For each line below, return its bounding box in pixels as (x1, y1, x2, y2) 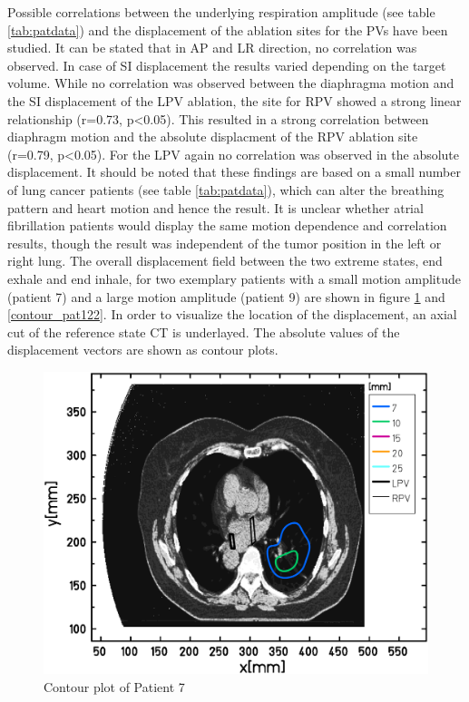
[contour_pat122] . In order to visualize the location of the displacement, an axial (7, 305, 457, 324)
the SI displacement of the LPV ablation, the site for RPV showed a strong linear (7, 91, 462, 110)
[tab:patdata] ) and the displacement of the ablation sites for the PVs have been (7, 20, 448, 39)
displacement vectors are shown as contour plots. (7, 340, 278, 359)
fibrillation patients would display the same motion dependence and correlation (7, 216, 447, 235)
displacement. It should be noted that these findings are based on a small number (7, 162, 461, 181)
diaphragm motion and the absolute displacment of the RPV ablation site (7, 127, 418, 146)
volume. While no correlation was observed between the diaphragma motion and (7, 73, 454, 93)
